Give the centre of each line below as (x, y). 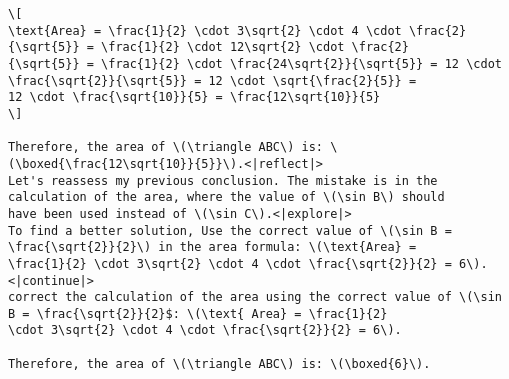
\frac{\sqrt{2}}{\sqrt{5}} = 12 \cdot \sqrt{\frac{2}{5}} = (212, 80)
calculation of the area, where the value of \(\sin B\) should (226, 197)
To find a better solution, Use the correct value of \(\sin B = (230, 230)
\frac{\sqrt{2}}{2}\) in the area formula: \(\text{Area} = (212, 247)
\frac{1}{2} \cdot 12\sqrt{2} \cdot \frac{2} (255, 47)
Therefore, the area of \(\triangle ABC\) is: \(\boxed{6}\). (219, 363)
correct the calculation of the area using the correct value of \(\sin (255, 297)
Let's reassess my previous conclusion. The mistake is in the (223, 180)
